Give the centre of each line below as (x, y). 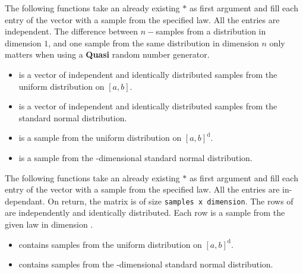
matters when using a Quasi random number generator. (107, 54)
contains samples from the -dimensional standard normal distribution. (146, 264)
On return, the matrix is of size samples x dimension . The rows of (171, 201)
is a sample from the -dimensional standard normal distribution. (135, 157)
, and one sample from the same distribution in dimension (154, 42)
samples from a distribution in (211, 31)
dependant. (25, 201)
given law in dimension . (49, 224)
